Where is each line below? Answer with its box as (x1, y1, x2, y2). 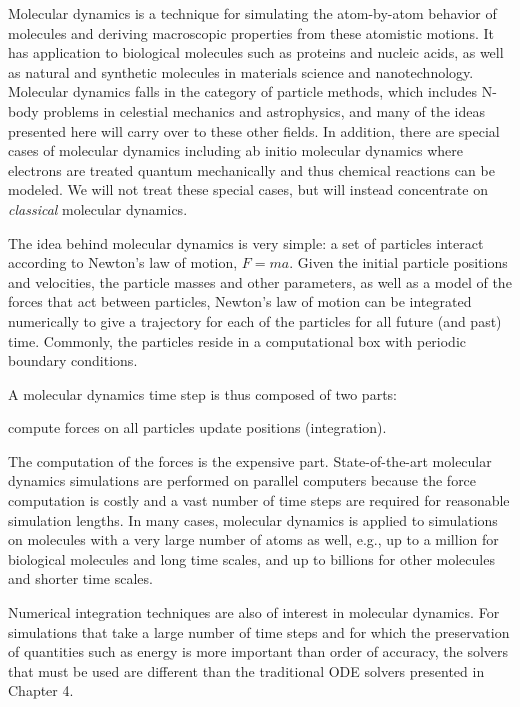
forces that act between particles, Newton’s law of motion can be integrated (8, 291, 472, 312)
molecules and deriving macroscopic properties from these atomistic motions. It (8, 22, 494, 43)
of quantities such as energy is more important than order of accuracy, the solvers (8, 641, 509, 662)
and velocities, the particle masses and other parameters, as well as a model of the (8, 271, 512, 292)
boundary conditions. (8, 350, 138, 371)
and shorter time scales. (8, 568, 153, 589)
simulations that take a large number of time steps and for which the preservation (8, 621, 510, 642)
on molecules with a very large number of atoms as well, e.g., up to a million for (8, 529, 499, 550)
